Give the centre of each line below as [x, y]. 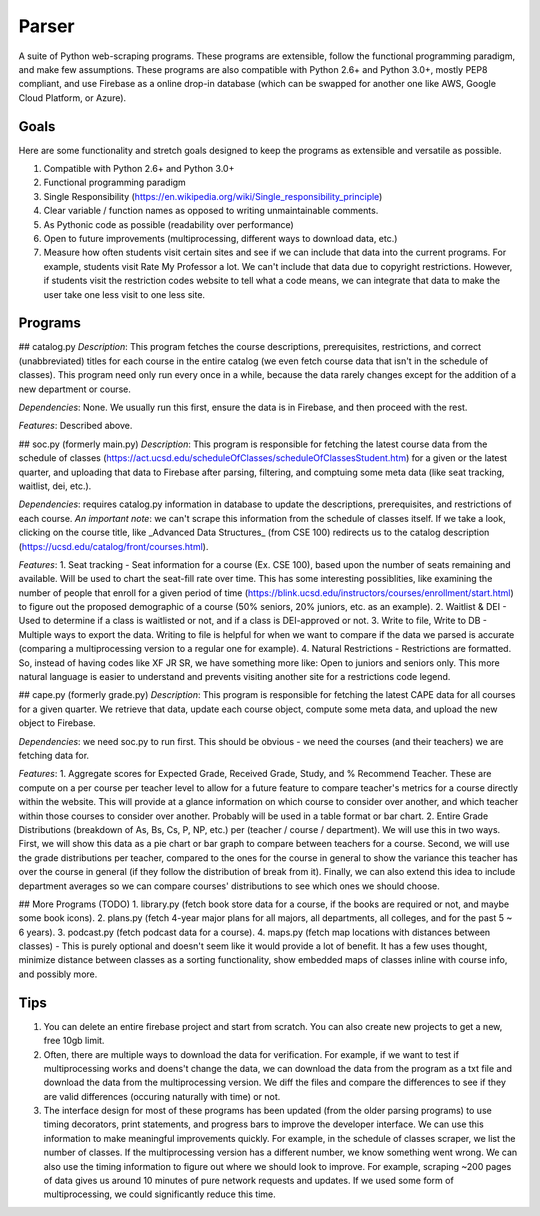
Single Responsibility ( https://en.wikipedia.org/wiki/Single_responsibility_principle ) [213, 196]
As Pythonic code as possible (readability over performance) [168, 224]
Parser [46, 26]
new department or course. [75, 389]
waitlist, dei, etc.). [55, 486]
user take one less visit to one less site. [124, 294]
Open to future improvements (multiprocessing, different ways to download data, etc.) [220, 238]
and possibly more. [58, 974]
